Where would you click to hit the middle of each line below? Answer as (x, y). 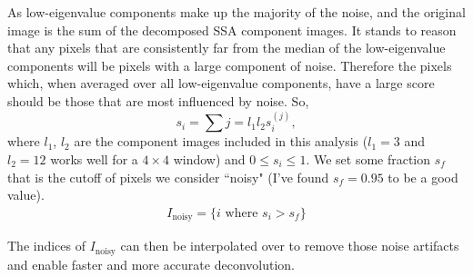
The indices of (47, 246)
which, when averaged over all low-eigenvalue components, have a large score (221, 83)
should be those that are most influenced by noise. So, (158, 100)
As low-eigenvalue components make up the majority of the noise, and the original (236, 12)
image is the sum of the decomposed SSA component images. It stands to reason (232, 30)
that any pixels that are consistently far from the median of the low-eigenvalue (226, 48)
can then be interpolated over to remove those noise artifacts (290, 246)
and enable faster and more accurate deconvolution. (151, 264)
